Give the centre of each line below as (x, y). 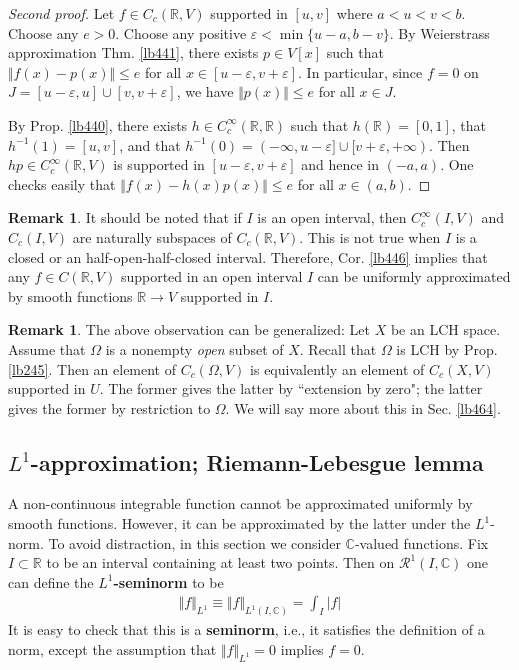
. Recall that (338, 348)
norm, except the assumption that (112, 648)
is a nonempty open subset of (194, 348)
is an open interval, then (332, 217)
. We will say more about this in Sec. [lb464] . (363, 407)
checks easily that (62, 183)
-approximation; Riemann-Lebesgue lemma (257, 461)
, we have (205, 91)
